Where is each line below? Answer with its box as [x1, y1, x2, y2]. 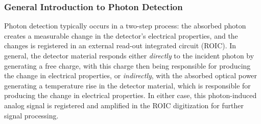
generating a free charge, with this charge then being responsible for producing [4, 60, 251, 71]
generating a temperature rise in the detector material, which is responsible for [4, 80, 251, 90]
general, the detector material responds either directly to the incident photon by [4, 50, 254, 60]
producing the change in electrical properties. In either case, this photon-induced [4, 90, 257, 101]
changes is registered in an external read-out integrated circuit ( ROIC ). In [4, 40, 236, 51]
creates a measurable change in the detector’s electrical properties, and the [4, 30, 238, 41]
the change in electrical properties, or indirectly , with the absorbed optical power [4, 70, 257, 81]
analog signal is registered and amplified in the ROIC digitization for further [4, 100, 244, 110]
